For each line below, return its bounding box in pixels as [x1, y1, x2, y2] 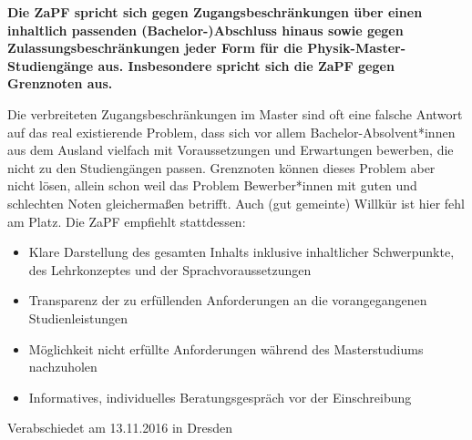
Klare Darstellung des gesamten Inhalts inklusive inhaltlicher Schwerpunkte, [28, 242, 455, 261]
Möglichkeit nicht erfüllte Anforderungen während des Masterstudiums [28, 339, 424, 358]
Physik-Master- [307, 38, 406, 57]
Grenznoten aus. [7, 74, 113, 93]
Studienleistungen [28, 308, 128, 327]
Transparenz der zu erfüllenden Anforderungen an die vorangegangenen [28, 291, 427, 310]
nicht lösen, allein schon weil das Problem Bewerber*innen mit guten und [7, 176, 417, 195]
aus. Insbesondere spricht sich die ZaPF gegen [97, 56, 395, 75]
